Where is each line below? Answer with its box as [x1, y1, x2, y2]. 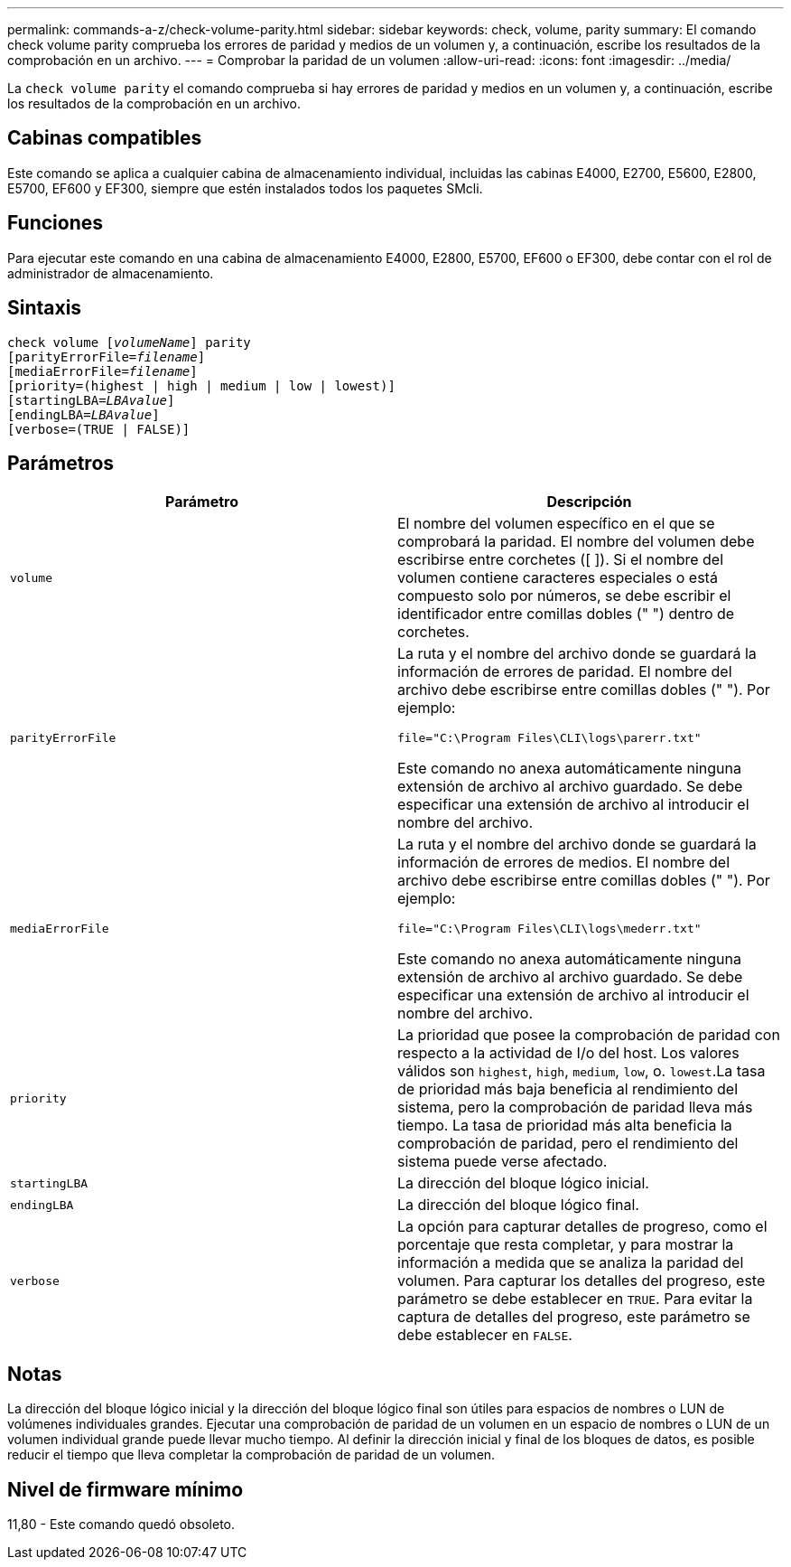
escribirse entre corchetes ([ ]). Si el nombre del [397, 550, 724, 569]
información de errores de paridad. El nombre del [397, 662, 732, 681]
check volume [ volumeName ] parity [7, 334, 251, 350]
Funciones [7, 211, 104, 235]
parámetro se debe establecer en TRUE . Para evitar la [397, 1290, 753, 1309]
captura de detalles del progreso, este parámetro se [397, 1308, 750, 1327]
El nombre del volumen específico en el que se [397, 514, 715, 533]
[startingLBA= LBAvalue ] [7, 392, 175, 408]
